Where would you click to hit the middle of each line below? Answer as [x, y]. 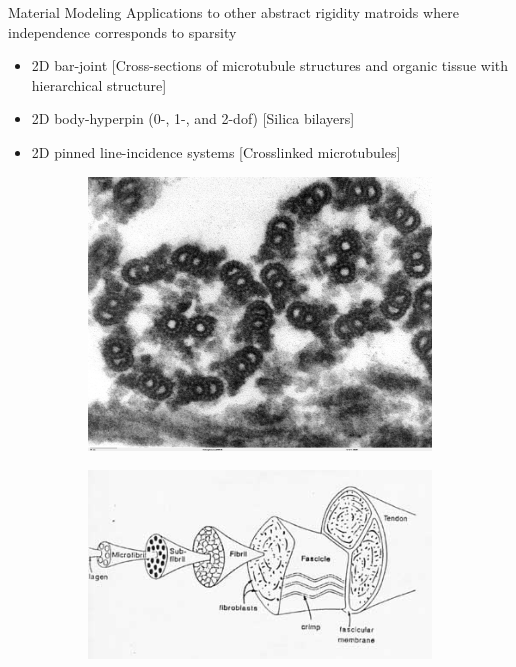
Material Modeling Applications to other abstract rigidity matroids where [233, 12]
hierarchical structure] [99, 84]
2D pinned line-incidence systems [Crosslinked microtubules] [216, 151]
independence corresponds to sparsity [122, 31]
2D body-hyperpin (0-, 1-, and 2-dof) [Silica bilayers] [193, 118]
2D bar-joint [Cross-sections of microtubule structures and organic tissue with [270, 65]
